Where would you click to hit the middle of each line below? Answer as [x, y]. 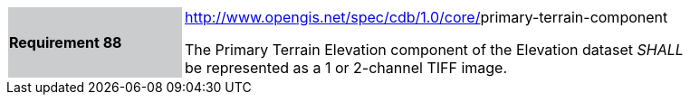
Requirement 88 [66, 42]
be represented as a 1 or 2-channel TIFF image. [346, 68]
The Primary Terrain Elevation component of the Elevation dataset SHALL [434, 50]
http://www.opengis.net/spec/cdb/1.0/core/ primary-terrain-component [426, 17]
